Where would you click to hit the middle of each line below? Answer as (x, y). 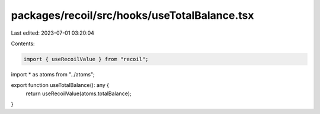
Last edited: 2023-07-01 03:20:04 (53, 33)
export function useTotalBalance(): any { (60, 85)
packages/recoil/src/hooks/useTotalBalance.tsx (132, 15)
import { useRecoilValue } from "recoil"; (86, 59)
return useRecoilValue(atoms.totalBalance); (79, 93)
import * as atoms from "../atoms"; (53, 74)
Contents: (23, 43)
